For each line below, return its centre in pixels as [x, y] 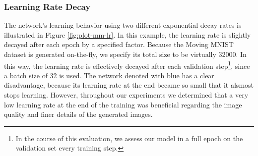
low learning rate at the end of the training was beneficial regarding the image [123, 104]
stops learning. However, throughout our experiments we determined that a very [126, 95]
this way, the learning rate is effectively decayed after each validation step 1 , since [127, 65]
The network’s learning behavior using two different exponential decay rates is [123, 25]
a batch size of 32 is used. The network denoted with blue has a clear [109, 75]
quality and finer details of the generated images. [78, 114]
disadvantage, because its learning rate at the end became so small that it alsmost [129, 85]
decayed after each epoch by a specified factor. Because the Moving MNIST [119, 44]
